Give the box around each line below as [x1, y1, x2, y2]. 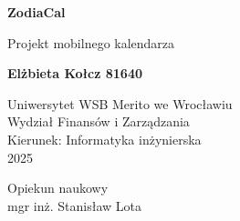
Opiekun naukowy [7, 178, 109, 197]
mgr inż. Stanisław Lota [7, 196, 141, 215]
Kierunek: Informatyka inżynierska [7, 129, 202, 148]
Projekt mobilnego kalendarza [7, 33, 175, 52]
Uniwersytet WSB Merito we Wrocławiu [7, 94, 233, 113]
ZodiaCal [7, 3, 66, 21]
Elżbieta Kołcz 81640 [7, 64, 142, 83]
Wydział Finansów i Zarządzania [7, 112, 190, 131]
